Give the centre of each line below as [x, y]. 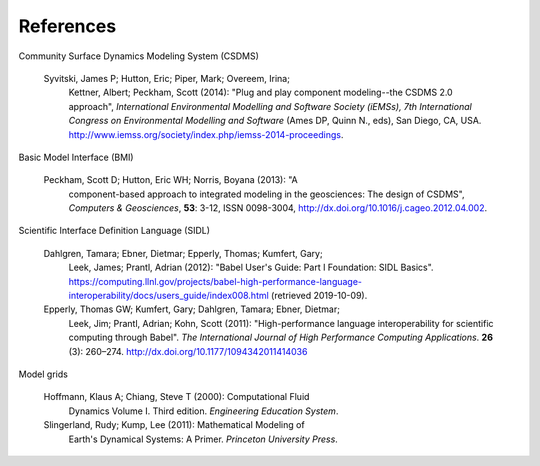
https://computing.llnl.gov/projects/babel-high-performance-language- [215, 281]
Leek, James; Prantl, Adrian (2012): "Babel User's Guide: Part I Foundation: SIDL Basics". [251, 267]
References [67, 26]
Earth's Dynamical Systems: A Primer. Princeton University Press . [203, 439]
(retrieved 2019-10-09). [319, 296]
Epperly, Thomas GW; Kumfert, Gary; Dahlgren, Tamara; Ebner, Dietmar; [191, 309]
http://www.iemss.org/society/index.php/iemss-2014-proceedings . [206, 134]
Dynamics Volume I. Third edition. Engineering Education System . [203, 411]
